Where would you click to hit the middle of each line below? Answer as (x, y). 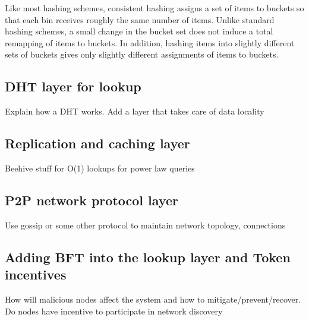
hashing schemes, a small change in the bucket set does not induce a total (139, 31)
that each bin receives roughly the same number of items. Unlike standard (140, 19)
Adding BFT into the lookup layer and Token (148, 257)
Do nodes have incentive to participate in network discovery (114, 311)
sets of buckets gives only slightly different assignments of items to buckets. (142, 54)
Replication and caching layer (97, 143)
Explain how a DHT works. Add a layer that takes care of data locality (135, 111)
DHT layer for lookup (73, 86)
